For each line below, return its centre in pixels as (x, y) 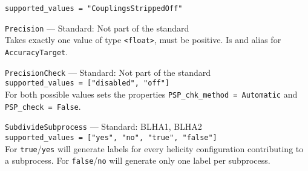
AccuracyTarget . (37, 51)
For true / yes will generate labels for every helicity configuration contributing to (154, 148)
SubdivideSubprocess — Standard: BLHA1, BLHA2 (103, 126)
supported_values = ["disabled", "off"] (87, 83)
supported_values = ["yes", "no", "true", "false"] (111, 137)
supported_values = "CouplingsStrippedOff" (94, 8)
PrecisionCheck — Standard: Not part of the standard (108, 72)
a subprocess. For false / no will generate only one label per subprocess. (138, 160)
